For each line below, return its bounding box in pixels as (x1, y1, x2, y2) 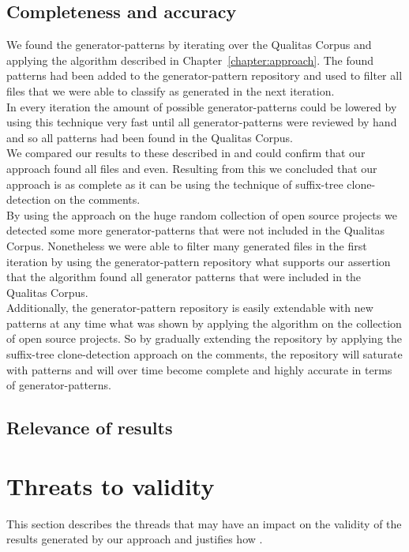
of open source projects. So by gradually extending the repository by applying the (6, 330, 402, 347)
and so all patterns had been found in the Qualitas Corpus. (6, 129, 293, 145)
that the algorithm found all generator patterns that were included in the (6, 268, 362, 285)
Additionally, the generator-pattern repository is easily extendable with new (6, 299, 373, 316)
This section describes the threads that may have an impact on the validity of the (6, 515, 402, 531)
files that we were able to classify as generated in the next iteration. (6, 82, 335, 99)
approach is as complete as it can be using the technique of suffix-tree (6, 175, 343, 192)
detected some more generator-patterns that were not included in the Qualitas (6, 222, 385, 238)
